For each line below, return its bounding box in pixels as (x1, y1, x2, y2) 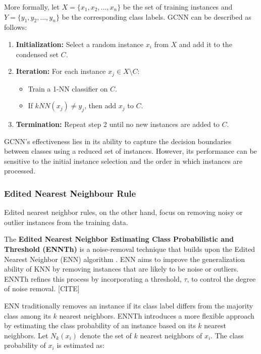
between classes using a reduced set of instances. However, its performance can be (4, 146, 257, 156)
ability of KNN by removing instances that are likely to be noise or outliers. (4, 263, 239, 274)
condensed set (16, 49, 59, 59)
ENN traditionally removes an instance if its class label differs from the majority (4, 300, 253, 311)
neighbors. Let (4, 330, 48, 340)
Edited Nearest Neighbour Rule (4, 187, 136, 199)
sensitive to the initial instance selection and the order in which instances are (4, 155, 243, 166)
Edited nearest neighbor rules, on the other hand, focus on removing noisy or (4, 207, 243, 217)
